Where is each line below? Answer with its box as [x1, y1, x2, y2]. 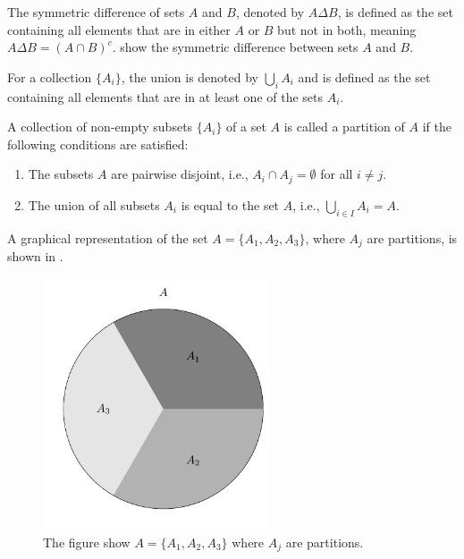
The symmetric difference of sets [7, 3, 185, 21]
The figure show [43, 532, 131, 551]
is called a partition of [283, 117, 405, 136]
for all [320, 165, 353, 183]
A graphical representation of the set [7, 228, 208, 247]
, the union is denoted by [121, 67, 259, 86]
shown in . [7, 247, 63, 266]
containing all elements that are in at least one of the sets [7, 87, 324, 106]
